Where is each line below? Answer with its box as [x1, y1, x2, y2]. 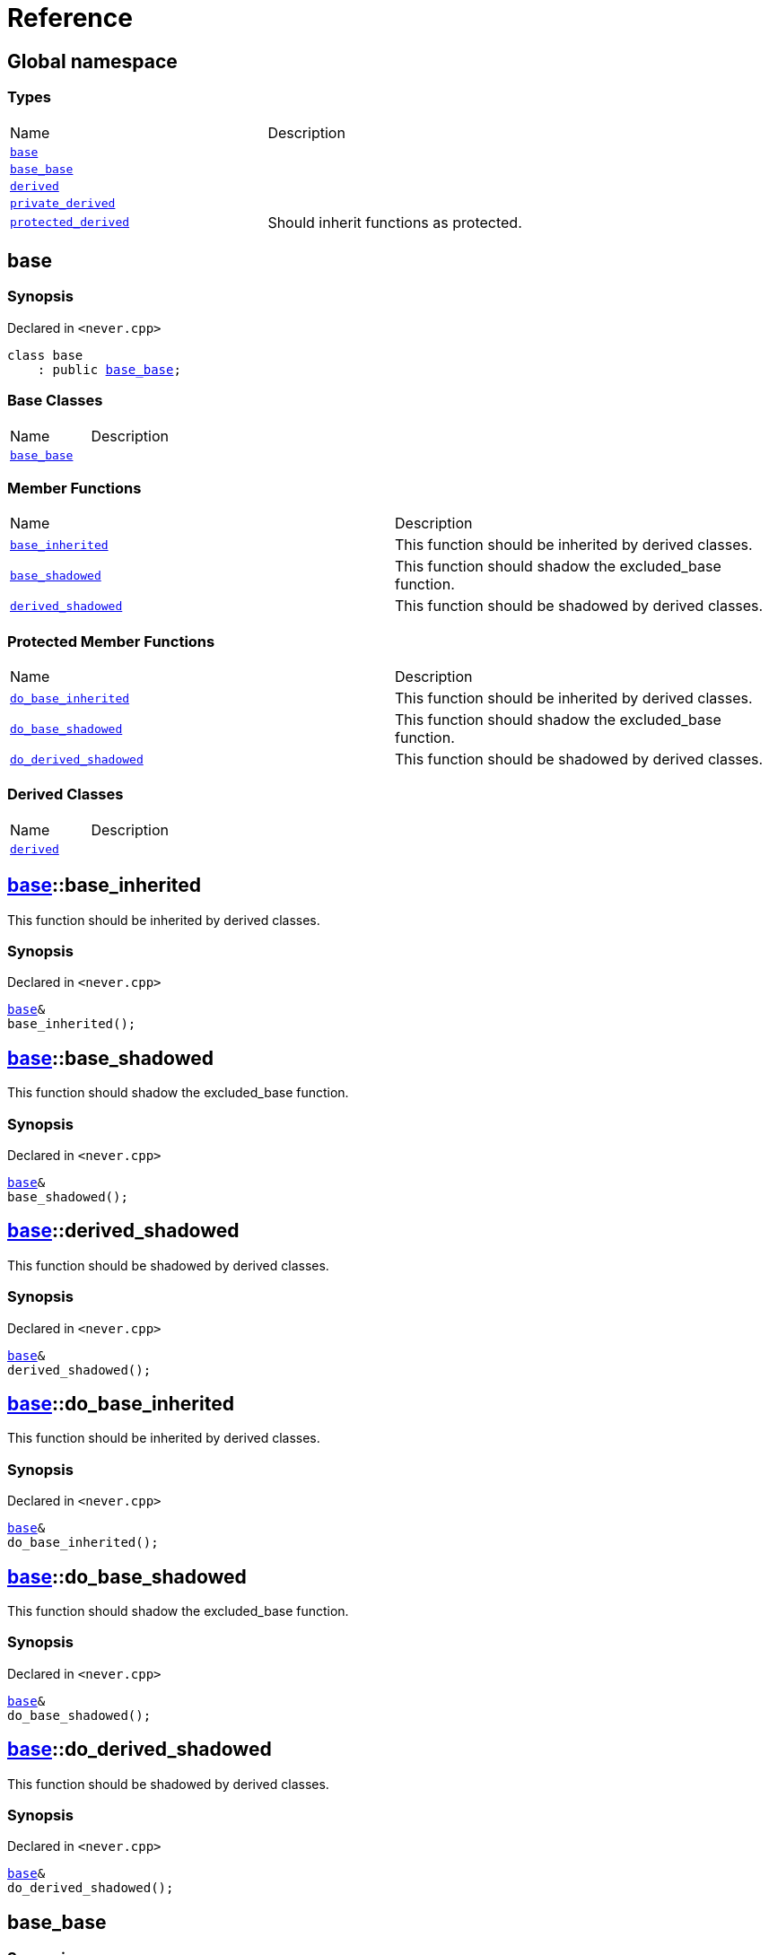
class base [7, 347, 83, 362]
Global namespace [7, 49, 178, 73]
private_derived [10, 196, 116, 210]
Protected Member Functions [7, 632, 215, 650]
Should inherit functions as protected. [267, 213, 522, 231]
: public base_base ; [37, 362, 181, 377]
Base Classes [7, 391, 103, 410]
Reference [7, 3, 133, 33]
